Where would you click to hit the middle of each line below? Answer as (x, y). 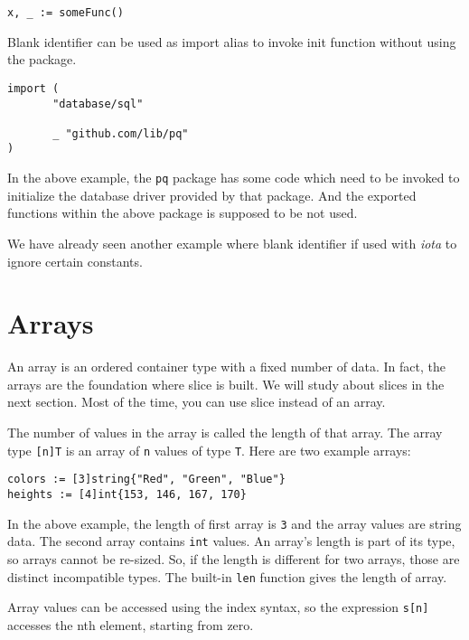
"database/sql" (98, 104)
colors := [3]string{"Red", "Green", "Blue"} (146, 480)
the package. (42, 59)
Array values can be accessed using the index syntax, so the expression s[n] (218, 607)
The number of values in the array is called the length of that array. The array (225, 433)
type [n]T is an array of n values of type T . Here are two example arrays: (209, 450)
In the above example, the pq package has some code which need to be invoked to (234, 178)
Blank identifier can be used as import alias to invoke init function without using (232, 41)
